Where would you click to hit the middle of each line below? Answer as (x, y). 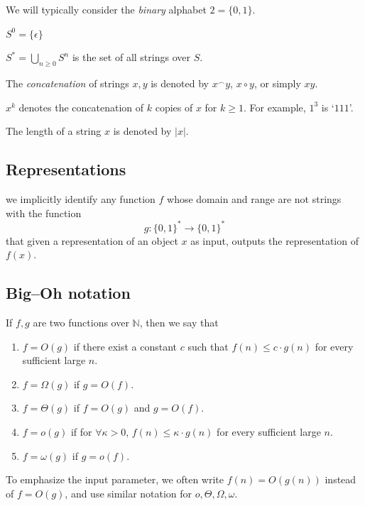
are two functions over (81, 323)
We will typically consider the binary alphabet (106, 9)
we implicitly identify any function (81, 198)
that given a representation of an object (92, 240)
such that (208, 346)
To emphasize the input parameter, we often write (115, 479)
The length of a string (54, 131)
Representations (66, 169)
